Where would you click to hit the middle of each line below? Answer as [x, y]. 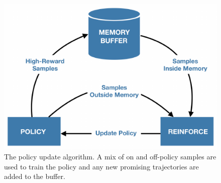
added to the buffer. [35, 176]
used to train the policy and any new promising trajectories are [101, 166]
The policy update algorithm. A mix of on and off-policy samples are [110, 156]
